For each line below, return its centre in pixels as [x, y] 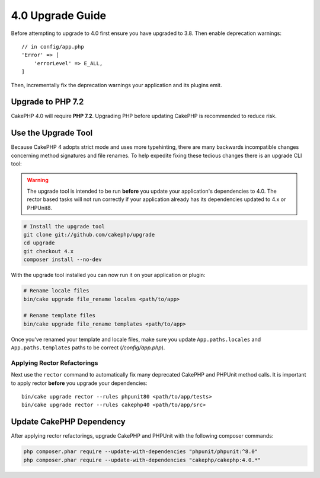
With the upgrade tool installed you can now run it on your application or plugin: [108, 275]
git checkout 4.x [49, 251]
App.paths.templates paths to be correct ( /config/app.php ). [88, 348]
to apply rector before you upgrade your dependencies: [79, 383]
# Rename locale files [56, 291]
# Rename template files [60, 316]
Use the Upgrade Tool [52, 133]
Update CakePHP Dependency [68, 422]
